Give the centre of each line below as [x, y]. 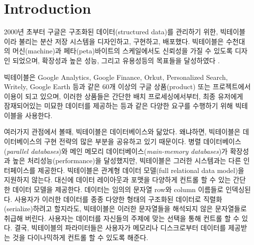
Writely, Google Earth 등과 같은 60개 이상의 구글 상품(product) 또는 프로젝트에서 [127, 86]
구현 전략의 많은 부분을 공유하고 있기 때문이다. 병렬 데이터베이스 [142, 141]
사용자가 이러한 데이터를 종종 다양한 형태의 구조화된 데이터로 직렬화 [118, 199]
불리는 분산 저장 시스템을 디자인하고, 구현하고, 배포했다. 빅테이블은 [121, 41]
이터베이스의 [23, 141]
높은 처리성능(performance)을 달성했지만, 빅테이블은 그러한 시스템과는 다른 [127, 160]
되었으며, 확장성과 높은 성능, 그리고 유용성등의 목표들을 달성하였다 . [116, 60]
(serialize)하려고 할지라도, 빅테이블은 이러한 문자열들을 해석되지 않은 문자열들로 [126, 208]
